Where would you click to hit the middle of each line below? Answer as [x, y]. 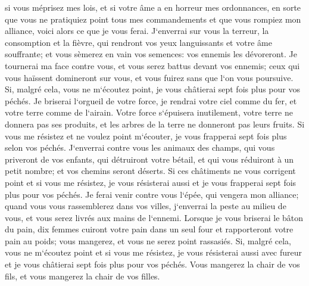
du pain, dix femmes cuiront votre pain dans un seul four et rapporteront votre [149, 229]
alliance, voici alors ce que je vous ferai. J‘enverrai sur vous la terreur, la [137, 31]
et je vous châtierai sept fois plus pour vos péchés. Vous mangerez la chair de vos [152, 264]
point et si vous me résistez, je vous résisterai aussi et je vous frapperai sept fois [151, 182]
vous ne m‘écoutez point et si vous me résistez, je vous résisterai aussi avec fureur [154, 252]
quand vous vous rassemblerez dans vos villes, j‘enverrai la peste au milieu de [146, 206]
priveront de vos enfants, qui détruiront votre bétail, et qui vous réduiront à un [149, 159]
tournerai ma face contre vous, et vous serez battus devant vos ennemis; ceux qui [152, 65]
